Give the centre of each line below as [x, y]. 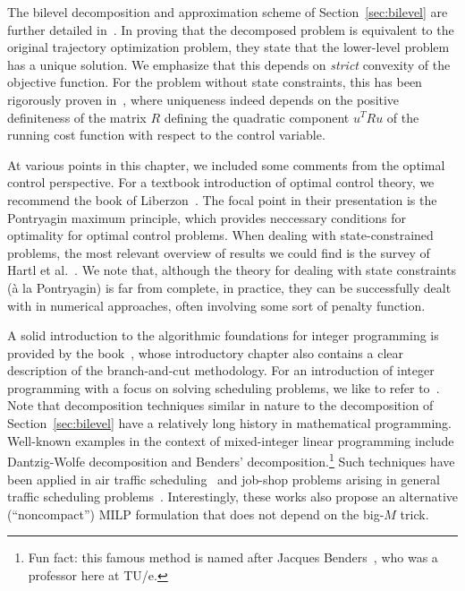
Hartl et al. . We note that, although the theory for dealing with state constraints [232, 270]
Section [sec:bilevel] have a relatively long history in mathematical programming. [229, 423]
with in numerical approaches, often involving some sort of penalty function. [216, 305]
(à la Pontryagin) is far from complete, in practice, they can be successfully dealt [229, 287]
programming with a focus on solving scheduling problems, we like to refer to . [224, 387]
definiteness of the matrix [77, 117]
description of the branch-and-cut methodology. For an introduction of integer [221, 370]
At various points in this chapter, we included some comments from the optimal [226, 164]
